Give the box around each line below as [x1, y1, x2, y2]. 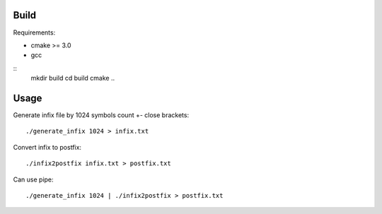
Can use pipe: [13, 175, 54, 184]
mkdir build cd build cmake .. [30, 74, 115, 83]
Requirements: [13, 28, 56, 37]
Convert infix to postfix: [13, 143, 81, 151]
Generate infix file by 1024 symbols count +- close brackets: [13, 110, 190, 119]
